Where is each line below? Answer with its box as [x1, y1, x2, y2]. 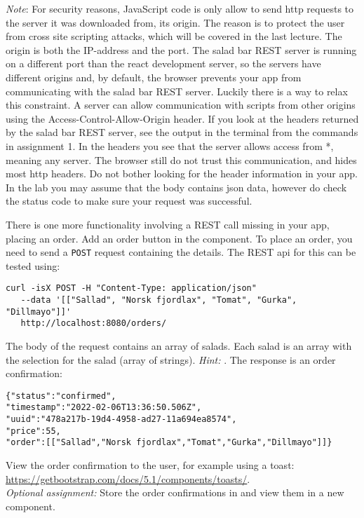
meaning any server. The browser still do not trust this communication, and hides [6, 152, 357, 167]
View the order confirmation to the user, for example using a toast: [6, 458, 295, 472]
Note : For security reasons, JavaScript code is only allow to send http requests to [6, 1, 354, 15]
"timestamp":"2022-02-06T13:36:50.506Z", [6, 402, 202, 413]
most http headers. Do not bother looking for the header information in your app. [6, 166, 358, 181]
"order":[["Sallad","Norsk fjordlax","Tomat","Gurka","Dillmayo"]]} [6, 437, 332, 448]
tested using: [6, 258, 60, 273]
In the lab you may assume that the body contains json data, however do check [6, 179, 347, 194]
